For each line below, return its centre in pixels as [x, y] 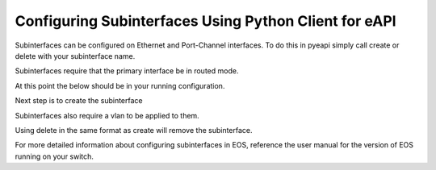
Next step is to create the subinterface [79, 101]
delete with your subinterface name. [75, 56]
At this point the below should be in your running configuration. [120, 85]
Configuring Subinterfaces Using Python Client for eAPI [205, 21]
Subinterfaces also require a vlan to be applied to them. [107, 115]
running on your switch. [55, 156]
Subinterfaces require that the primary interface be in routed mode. [127, 71]
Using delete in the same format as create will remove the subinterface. [134, 130]
